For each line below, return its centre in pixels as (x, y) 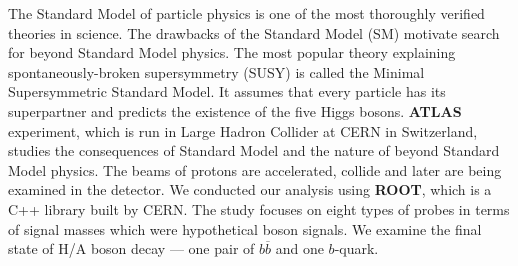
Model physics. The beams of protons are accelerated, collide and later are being (255, 169)
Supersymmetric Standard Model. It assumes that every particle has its (227, 91)
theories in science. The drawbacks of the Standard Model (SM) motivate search (254, 32)
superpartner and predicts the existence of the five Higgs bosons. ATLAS (235, 110)
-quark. (356, 248)
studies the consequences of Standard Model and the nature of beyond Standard (254, 150)
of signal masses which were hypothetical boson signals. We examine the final (245, 228)
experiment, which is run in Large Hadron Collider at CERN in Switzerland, (243, 130)
